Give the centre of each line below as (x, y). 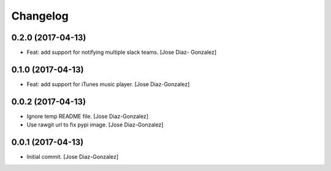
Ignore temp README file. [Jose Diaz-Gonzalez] (88, 116)
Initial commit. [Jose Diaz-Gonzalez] (73, 157)
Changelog (40, 16)
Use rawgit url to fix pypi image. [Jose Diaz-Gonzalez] (95, 125)
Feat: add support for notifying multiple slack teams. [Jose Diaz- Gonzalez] (122, 53)
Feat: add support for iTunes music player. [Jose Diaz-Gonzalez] (108, 84)
